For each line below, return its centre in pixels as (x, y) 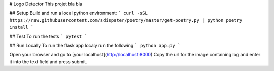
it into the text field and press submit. (48, 62)
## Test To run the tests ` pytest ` (48, 36)
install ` (22, 27)
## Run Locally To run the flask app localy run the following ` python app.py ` (95, 45)
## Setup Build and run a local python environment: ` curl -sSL (79, 13)
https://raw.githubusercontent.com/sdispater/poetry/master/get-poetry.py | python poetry (126, 20)
